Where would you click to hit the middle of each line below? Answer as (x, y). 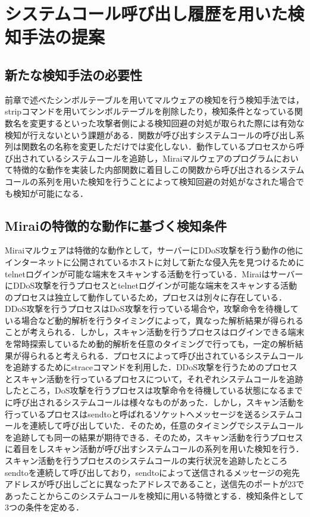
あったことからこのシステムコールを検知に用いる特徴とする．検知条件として (154, 495)
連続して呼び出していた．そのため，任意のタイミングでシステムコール (167, 425)
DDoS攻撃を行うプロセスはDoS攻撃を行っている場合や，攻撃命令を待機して (152, 309)
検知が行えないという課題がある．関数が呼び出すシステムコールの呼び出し (151, 134)
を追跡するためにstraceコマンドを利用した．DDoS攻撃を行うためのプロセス (151, 367)
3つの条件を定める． (44, 507)
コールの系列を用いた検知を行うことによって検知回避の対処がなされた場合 (150, 181)
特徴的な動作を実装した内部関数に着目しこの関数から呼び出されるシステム (159, 170)
